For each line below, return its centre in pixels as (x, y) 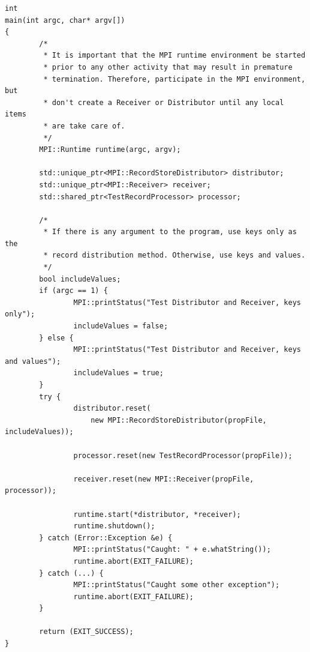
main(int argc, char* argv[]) (65, 20)
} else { (56, 338)
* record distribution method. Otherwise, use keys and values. (174, 255)
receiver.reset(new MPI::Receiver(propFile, (164, 479)
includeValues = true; (118, 373)
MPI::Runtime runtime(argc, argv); (110, 150)
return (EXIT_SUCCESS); (86, 632)
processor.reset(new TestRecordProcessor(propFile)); (183, 455)
